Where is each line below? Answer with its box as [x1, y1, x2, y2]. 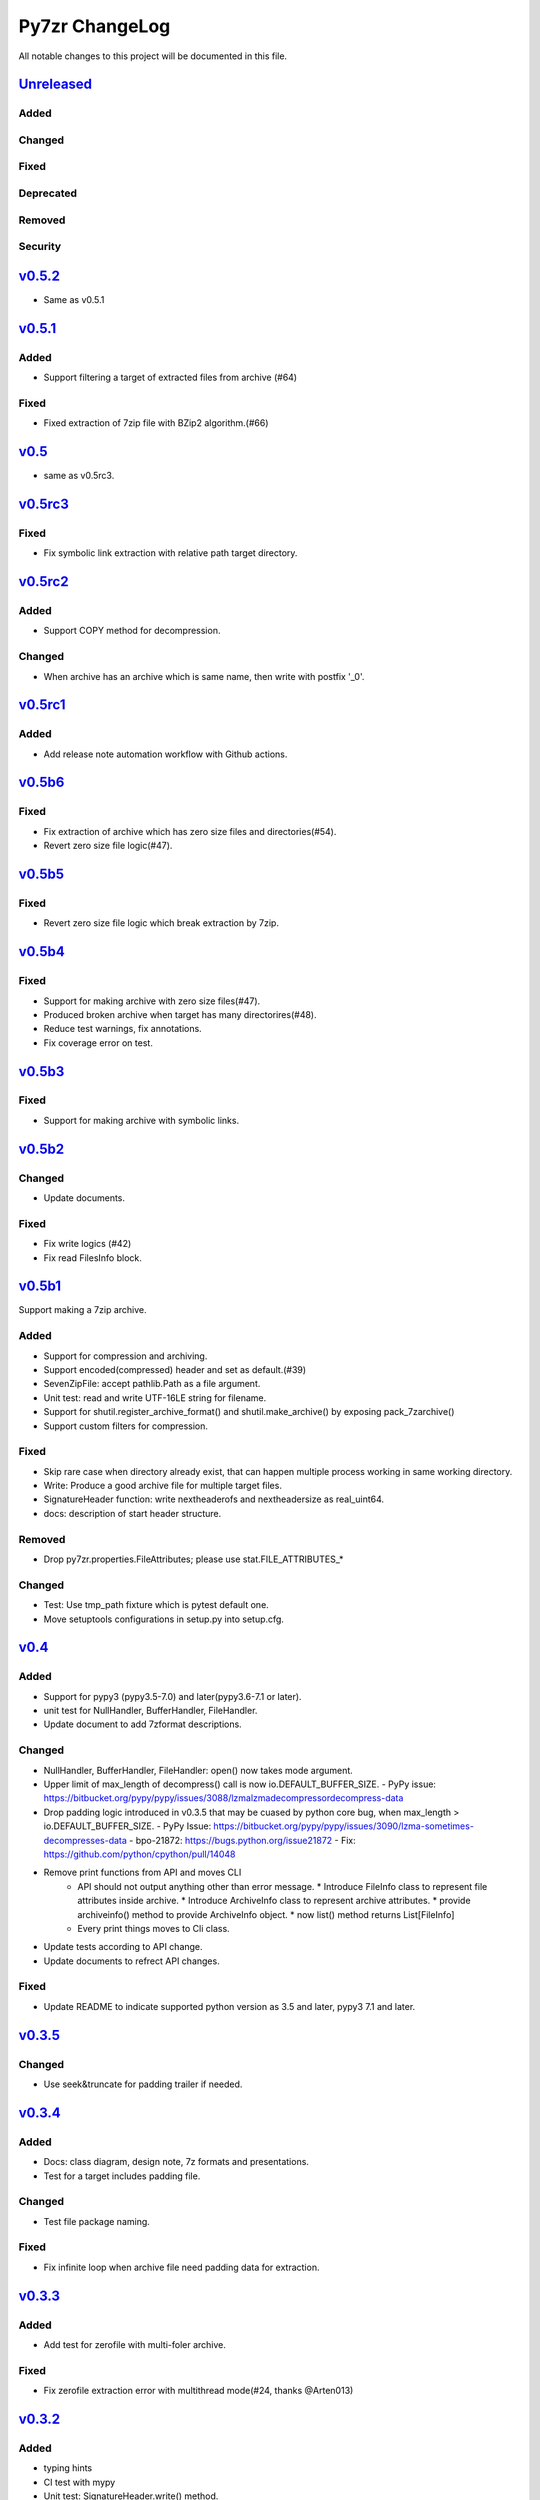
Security [18, 240, 62, 254]
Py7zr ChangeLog [18, 15, 171, 37]
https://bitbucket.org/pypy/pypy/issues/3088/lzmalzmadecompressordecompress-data [43, 1792, 404, 1804]
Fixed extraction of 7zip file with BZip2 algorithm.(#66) [43, 417, 269, 429]
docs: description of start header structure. [43, 1507, 222, 1519]
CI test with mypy [43, 2476, 116, 2488]
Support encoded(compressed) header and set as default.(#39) [43, 1363, 307, 1375]
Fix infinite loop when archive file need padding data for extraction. [43, 2261, 320, 2273]
